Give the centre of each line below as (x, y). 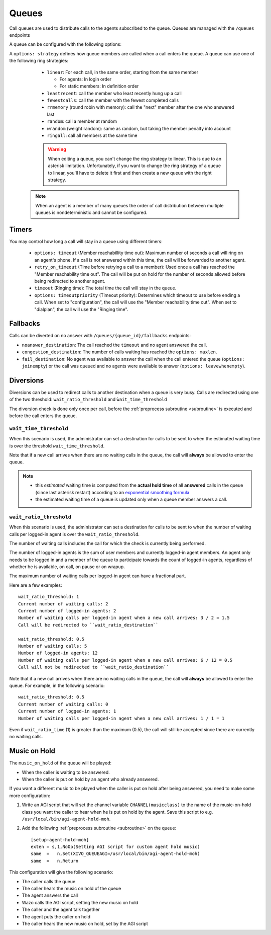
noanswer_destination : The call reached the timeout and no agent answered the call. (114, 345)
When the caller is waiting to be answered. (66, 772)
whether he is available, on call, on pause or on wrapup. (67, 567)
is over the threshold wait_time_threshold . (57, 446)
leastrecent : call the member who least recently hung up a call (114, 93)
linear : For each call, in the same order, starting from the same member (122, 72)
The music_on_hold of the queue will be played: (60, 763)
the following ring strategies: (39, 61)
